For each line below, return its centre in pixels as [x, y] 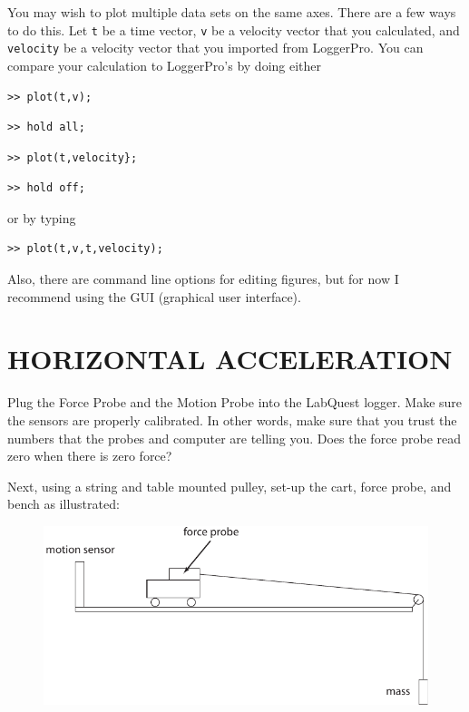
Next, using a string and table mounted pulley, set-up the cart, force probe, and [230, 486]
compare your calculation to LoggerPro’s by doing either [165, 65]
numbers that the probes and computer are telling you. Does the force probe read [234, 438]
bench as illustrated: [64, 504]
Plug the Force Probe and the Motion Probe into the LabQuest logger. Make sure [235, 402]
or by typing [42, 217]
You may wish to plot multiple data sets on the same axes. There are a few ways [232, 12]
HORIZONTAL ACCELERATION [230, 359]
